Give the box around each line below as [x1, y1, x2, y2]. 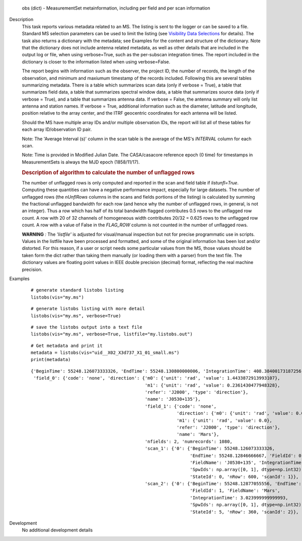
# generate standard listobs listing [31, 287, 124, 293]
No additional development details [22, 527, 93, 533]
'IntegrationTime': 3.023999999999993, [189, 495, 288, 500]
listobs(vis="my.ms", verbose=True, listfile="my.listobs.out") [31, 331, 193, 337]
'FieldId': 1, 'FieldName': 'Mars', [189, 488, 280, 494]
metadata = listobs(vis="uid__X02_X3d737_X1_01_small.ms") [31, 350, 180, 355]
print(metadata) [31, 357, 71, 363]
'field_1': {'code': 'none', [144, 403, 217, 409]
